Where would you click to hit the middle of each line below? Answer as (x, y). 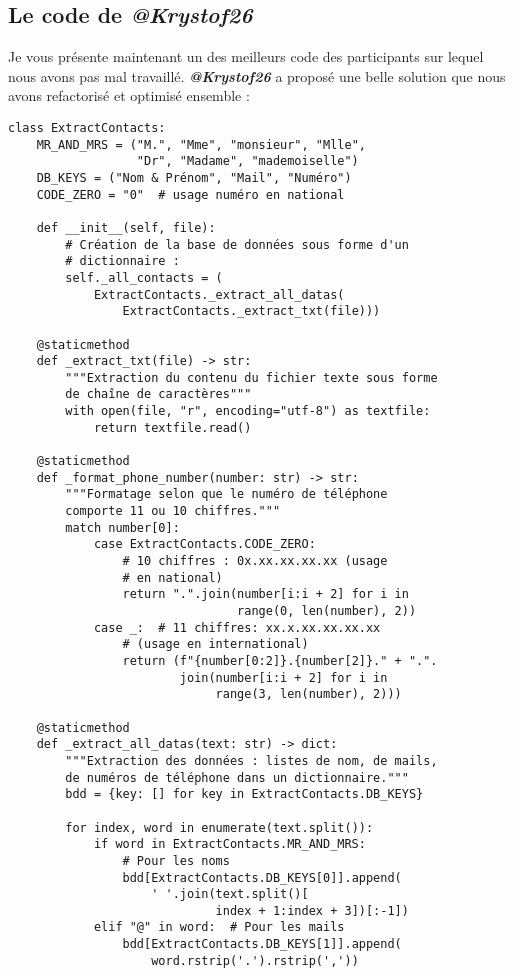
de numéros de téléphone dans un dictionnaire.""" (237, 777)
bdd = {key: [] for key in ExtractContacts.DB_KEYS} (244, 794)
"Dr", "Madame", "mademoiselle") (247, 161)
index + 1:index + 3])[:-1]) (312, 910)
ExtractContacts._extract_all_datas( (219, 294)
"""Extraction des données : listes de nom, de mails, (251, 760)
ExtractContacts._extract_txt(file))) (251, 311)
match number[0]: (122, 527)
